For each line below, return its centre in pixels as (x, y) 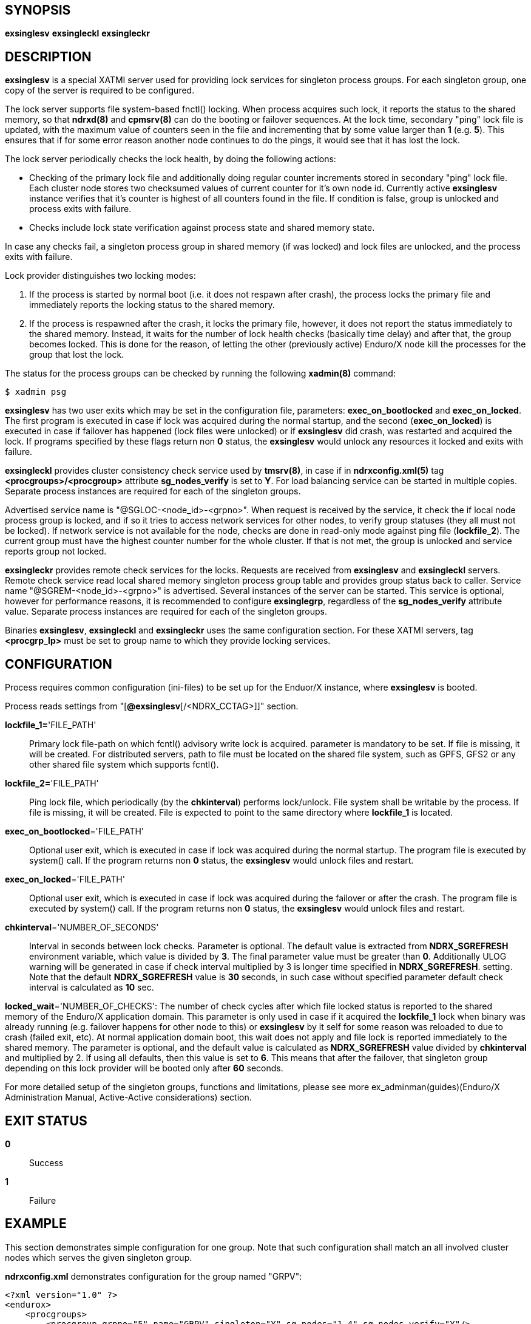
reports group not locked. (56, 551)
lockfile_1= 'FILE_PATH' (51, 725)
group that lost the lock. (77, 355)
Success (46, 1162)
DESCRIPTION (48, 56)
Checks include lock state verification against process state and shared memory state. (202, 228)
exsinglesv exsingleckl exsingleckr (77, 33)
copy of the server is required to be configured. (100, 90)
